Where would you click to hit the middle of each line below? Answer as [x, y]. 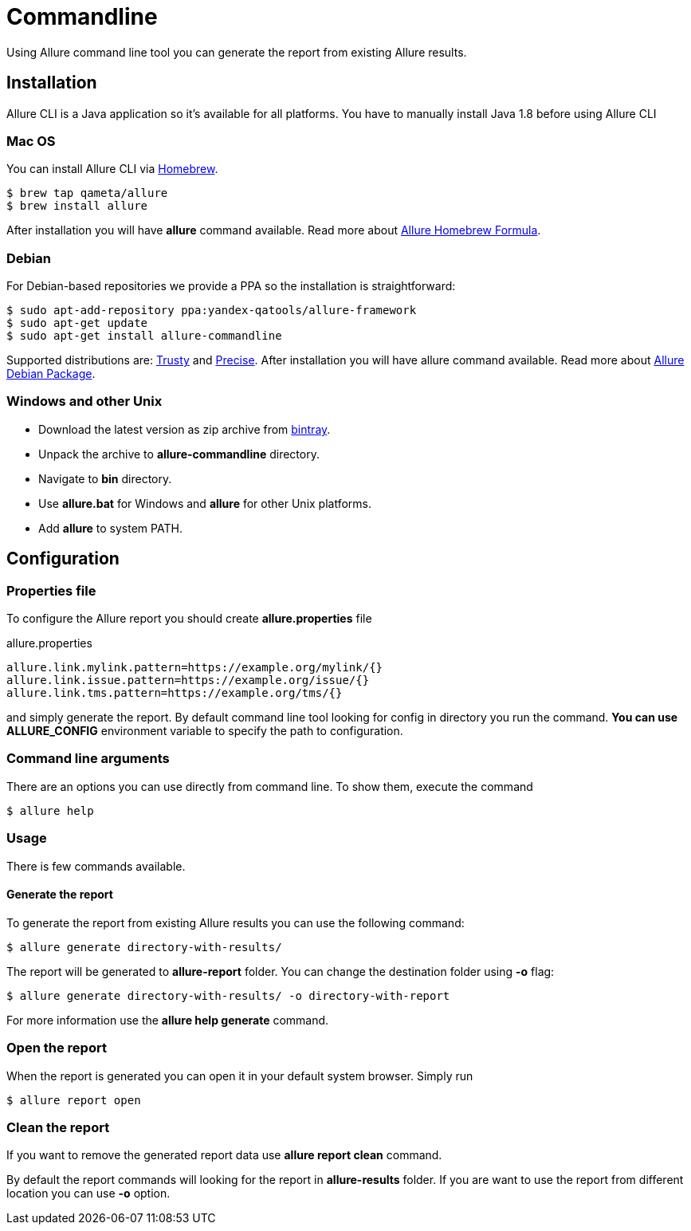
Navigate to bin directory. [105, 478]
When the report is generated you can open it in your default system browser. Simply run [240, 1076]
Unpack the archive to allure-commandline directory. [179, 454]
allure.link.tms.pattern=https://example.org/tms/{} [175, 693]
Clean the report [58, 1127]
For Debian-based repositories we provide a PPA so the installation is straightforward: [231, 286]
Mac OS [31, 141]
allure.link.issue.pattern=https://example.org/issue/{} [188, 680]
